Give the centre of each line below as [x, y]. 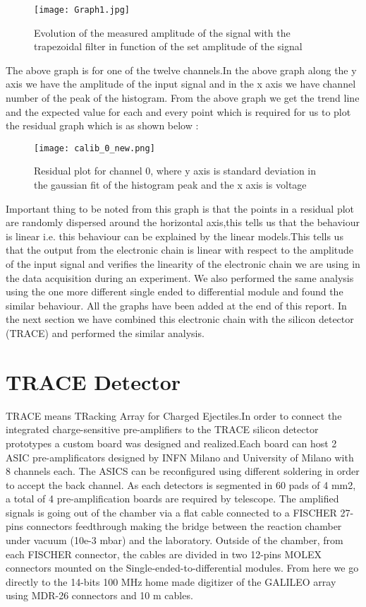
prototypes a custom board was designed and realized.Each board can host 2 [171, 443]
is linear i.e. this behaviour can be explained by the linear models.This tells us [175, 236]
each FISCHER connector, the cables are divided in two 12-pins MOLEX [164, 554]
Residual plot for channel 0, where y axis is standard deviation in [175, 171]
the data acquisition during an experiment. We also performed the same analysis [180, 277]
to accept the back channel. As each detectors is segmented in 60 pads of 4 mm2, [181, 484]
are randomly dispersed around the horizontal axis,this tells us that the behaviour [183, 222]
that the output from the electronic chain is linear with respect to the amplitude [180, 250]
